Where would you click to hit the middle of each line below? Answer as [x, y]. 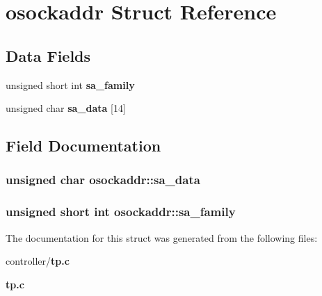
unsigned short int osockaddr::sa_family [121, 212]
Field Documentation [83, 146]
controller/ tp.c [38, 261]
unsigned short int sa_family [70, 84]
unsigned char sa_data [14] [66, 108]
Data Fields [48, 55]
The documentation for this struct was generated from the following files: [162, 237]
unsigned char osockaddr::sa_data [103, 180]
